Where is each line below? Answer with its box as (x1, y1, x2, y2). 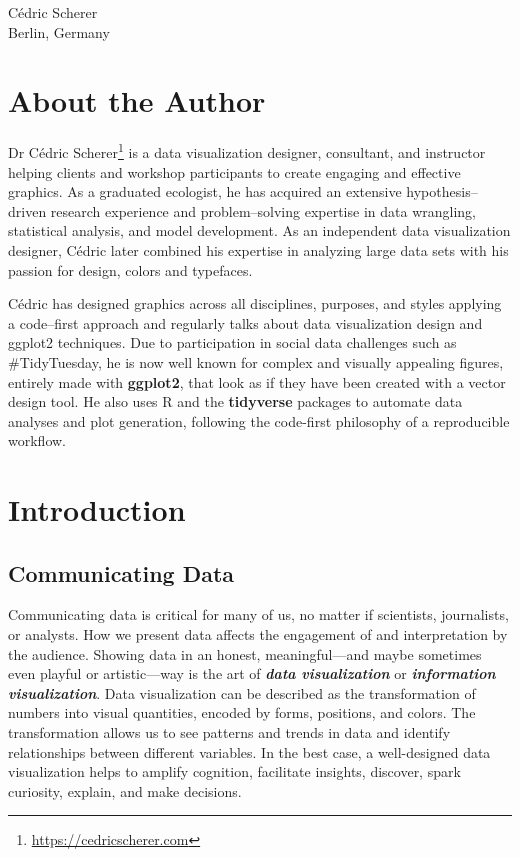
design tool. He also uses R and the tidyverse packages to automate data (8, 391, 463, 412)
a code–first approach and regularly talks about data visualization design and (8, 312, 483, 333)
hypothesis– (406, 181, 478, 202)
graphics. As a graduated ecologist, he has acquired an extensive (8, 181, 402, 202)
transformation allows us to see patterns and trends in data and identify (8, 722, 451, 743)
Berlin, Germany (8, 21, 110, 42)
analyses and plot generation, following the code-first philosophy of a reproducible (8, 410, 510, 431)
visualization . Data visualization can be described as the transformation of (8, 682, 476, 703)
